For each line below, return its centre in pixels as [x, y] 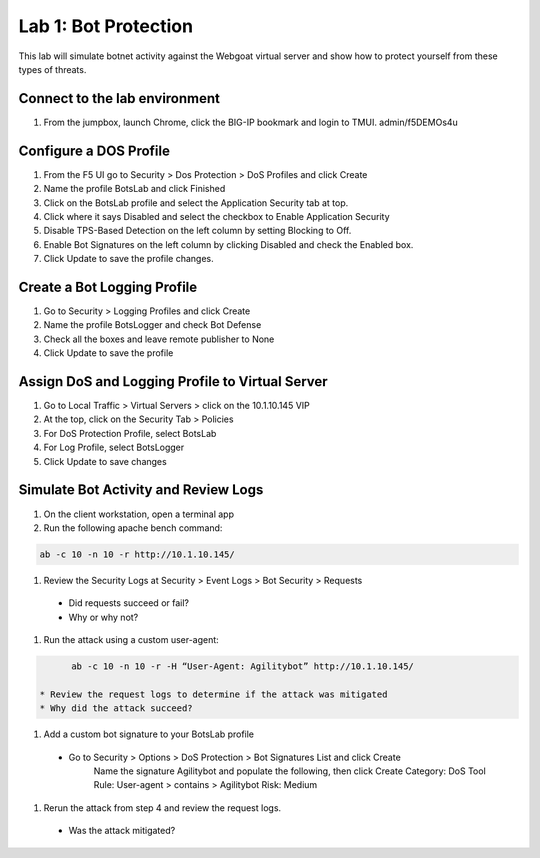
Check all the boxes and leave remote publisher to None [159, 339]
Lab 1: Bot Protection [106, 26]
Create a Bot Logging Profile [108, 286]
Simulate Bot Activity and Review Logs [141, 490]
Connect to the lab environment [119, 98]
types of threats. [52, 69]
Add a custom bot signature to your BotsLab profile [149, 734]
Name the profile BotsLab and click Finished [134, 189]
